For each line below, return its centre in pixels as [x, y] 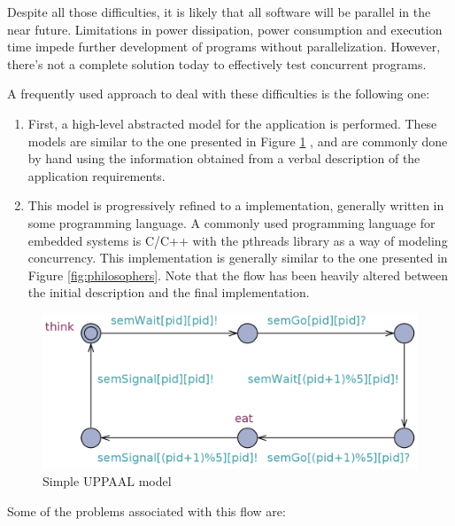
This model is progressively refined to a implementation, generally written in [236, 205]
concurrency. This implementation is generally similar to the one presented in [238, 258]
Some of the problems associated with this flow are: [147, 510]
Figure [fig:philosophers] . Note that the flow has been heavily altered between [238, 275]
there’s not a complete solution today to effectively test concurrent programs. [217, 63]
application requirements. [96, 175]
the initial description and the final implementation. [169, 292]
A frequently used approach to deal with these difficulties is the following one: [219, 94]
